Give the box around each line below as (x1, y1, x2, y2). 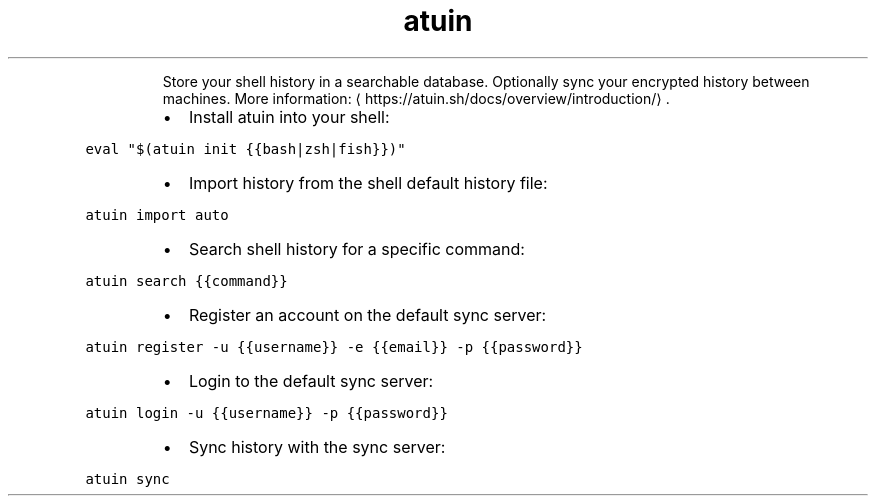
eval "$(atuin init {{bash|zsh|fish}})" (85, 140, 406, 157)
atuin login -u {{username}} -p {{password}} (85, 404, 448, 421)
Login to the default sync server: (188, 370, 434, 391)
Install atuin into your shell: (188, 106, 390, 127)
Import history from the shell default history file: (188, 172, 548, 193)
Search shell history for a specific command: (188, 238, 525, 259)
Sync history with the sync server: (188, 436, 446, 457)
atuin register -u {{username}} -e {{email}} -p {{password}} (85, 338, 583, 355)
